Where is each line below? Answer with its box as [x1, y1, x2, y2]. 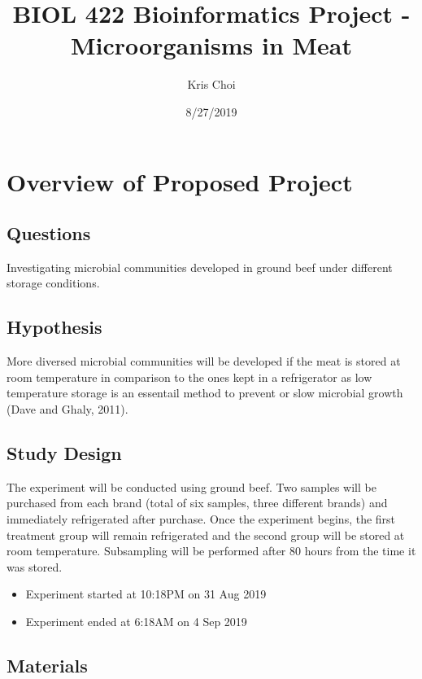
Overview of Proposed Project [7, 164, 353, 198]
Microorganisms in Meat [70, 28, 353, 62]
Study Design [7, 440, 122, 466]
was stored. [7, 558, 63, 575]
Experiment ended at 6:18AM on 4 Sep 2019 [25, 613, 247, 630]
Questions [7, 221, 91, 246]
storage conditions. [7, 274, 100, 291]
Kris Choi [187, 76, 236, 93]
